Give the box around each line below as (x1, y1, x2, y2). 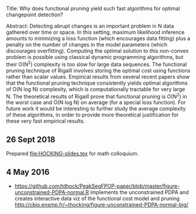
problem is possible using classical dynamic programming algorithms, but (6, 54, 184, 60)
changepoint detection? (6, 11, 63, 18)
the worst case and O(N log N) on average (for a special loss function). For (6, 99, 186, 106)
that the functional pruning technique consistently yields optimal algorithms (6, 79, 188, 87)
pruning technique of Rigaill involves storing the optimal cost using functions (6, 67, 191, 74)
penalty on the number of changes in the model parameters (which (6, 41, 168, 48)
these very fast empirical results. (6, 118, 85, 125)
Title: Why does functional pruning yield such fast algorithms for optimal (6, 5, 180, 12)
